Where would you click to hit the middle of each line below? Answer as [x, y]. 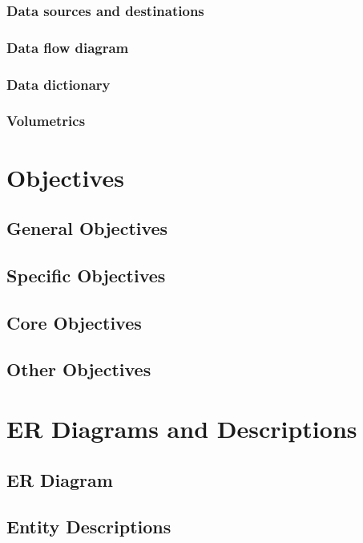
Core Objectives [74, 322]
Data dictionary [58, 84]
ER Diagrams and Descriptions [182, 429]
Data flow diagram [68, 47]
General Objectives [87, 228]
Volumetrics [46, 121]
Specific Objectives [86, 275]
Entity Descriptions [89, 527]
